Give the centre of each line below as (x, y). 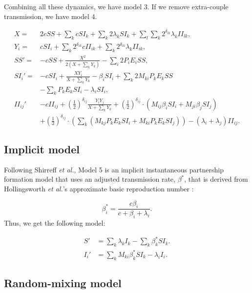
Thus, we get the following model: (55, 223)
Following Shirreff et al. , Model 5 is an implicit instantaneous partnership (114, 169)
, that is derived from (216, 179)
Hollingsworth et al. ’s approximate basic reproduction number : (99, 189)
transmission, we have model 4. (51, 16)
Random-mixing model (63, 283)
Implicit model (42, 149)
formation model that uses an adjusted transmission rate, (90, 179)
